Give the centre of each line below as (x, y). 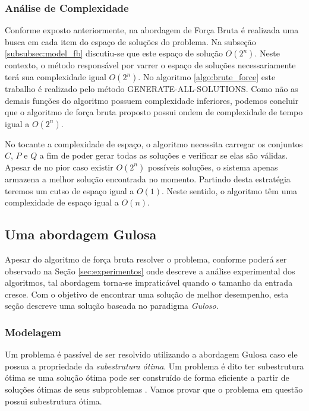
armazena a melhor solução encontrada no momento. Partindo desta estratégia (148, 178)
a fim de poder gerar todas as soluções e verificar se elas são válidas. (164, 155)
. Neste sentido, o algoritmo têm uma (230, 190)
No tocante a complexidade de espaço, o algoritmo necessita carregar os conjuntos (154, 143)
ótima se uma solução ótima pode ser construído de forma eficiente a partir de (147, 377)
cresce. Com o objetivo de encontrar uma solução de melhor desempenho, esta (147, 294)
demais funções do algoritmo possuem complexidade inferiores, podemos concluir (152, 100)
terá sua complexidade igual (56, 77)
